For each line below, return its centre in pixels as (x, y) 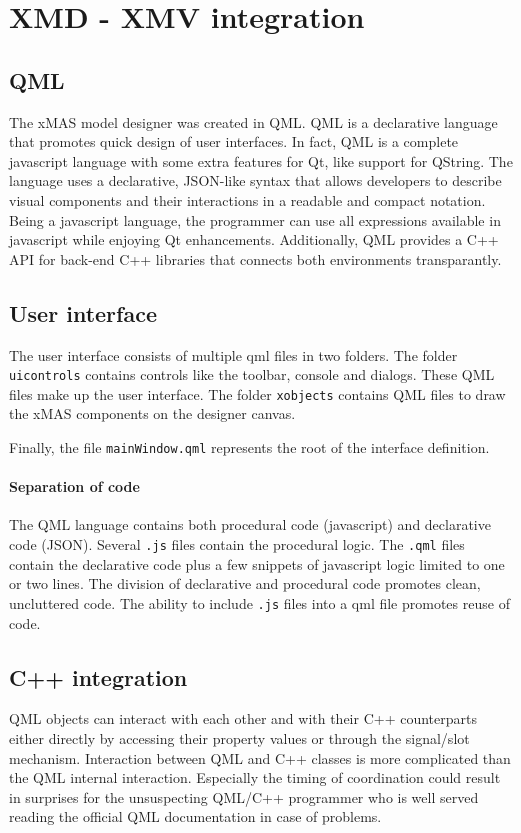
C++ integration (98, 676)
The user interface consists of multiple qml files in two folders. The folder (233, 354)
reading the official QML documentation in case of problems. (195, 816)
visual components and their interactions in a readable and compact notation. (247, 199)
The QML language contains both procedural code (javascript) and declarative (250, 524)
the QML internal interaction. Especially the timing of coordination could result (255, 777)
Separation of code (74, 486)
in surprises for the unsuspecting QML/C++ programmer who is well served (244, 796)
